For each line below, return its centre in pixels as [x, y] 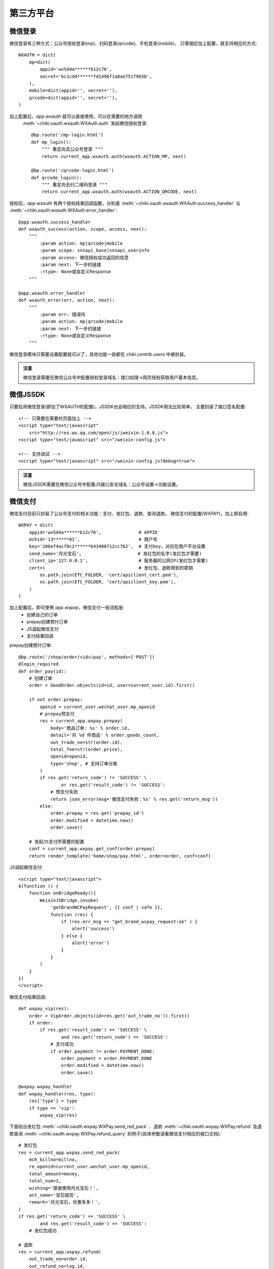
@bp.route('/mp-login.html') [67, 135]
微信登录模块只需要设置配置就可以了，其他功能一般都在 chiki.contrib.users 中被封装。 [99, 354]
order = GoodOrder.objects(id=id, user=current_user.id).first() [112, 686]
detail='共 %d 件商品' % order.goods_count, [105, 735]
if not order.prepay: [56, 700]
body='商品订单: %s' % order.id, [90, 728]
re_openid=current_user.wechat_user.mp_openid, [89, 1167]
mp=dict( [40, 62]
